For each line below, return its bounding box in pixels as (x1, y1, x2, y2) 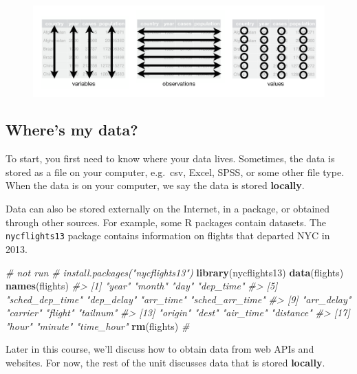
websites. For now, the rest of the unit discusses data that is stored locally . (6, 355, 325, 370)
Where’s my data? (6, 119, 138, 140)
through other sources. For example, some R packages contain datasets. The (6, 214, 327, 229)
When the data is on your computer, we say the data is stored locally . (6, 178, 305, 192)
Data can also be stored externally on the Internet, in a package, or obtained (6, 201, 330, 216)
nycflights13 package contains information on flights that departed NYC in (6, 228, 330, 243)
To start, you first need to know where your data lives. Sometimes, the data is (6, 151, 335, 166)
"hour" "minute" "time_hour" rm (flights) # (6, 318, 190, 333)
